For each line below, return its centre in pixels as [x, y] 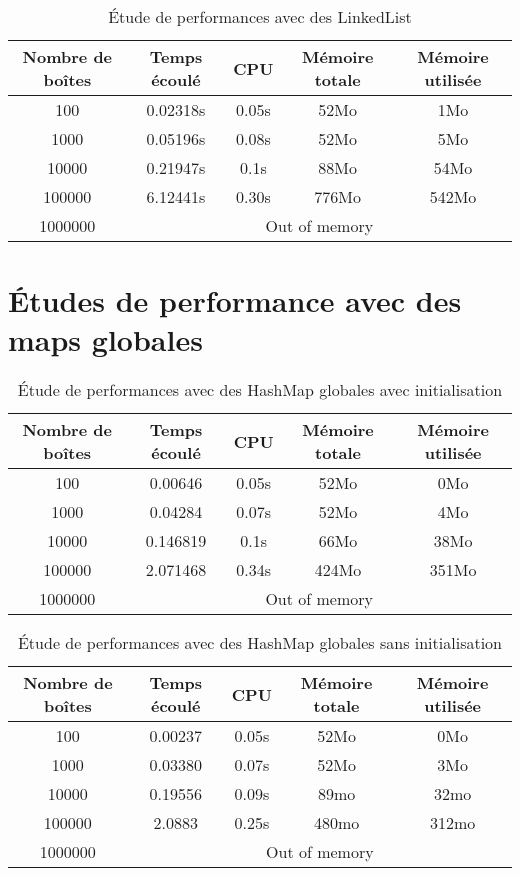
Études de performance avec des [235, 300]
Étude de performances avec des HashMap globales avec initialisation [260, 390]
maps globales [105, 339]
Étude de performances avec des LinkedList [260, 16]
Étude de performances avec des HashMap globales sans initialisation [260, 643]
